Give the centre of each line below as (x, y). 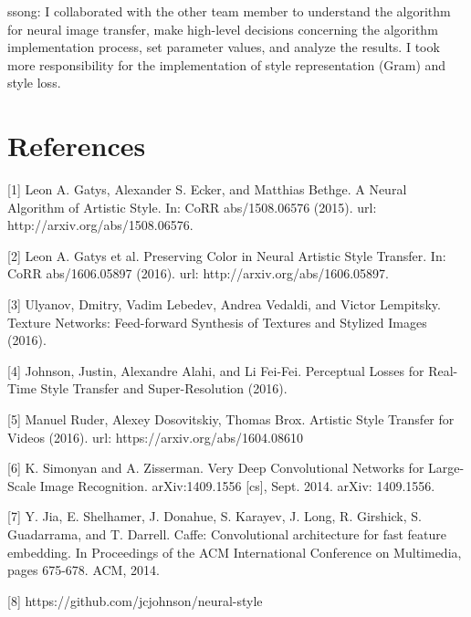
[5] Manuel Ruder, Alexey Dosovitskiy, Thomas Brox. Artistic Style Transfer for (231, 419)
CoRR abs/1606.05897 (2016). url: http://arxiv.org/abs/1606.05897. (198, 273)
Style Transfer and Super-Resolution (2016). (164, 388)
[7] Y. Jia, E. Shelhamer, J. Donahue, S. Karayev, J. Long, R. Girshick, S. (215, 516)
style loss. (34, 83)
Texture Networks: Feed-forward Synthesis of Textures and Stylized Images (217, 322)
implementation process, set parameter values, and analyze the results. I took (224, 47)
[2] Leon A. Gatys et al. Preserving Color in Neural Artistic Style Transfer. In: (227, 255)
